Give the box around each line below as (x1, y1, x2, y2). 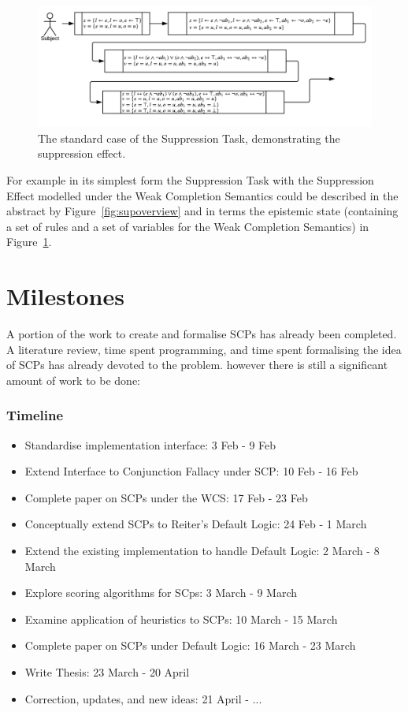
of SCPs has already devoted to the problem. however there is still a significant (6, 356, 388, 373)
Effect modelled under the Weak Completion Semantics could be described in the (6, 187, 399, 203)
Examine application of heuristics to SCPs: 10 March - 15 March (24, 610, 338, 627)
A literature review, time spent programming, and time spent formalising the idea (6, 341, 402, 357)
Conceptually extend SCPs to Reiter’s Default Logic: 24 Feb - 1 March (24, 516, 367, 532)
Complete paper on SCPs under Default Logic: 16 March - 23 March (24, 637, 356, 654)
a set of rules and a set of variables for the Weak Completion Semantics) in (6, 218, 369, 234)
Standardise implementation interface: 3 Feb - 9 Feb (24, 436, 276, 453)
